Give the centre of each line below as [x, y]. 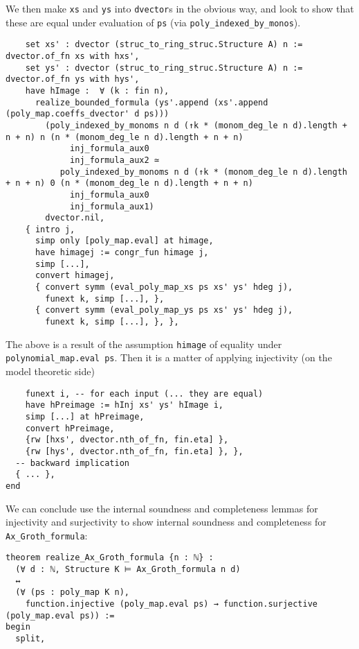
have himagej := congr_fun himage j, [122, 253]
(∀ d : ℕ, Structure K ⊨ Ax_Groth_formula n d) [128, 570]
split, [30, 638]
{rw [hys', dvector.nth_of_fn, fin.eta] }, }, [134, 451]
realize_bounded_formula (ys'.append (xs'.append [151, 102]
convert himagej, [75, 276]
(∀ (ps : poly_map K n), [72, 592]
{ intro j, [50, 229]
